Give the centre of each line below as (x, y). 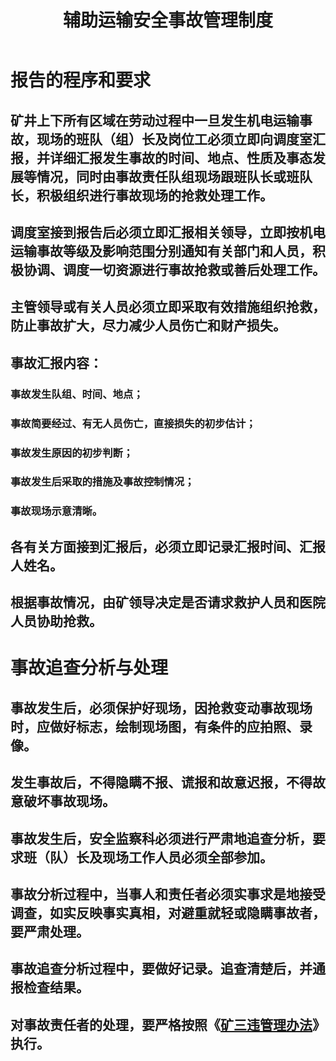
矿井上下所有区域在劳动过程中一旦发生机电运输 (155, 120)
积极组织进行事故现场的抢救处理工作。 (154, 195)
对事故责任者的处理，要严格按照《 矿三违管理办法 (161, 1024)
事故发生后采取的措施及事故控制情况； (102, 482)
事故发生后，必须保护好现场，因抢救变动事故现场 (161, 707)
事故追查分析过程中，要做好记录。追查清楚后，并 (161, 969)
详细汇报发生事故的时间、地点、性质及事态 (181, 157)
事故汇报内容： (56, 362)
